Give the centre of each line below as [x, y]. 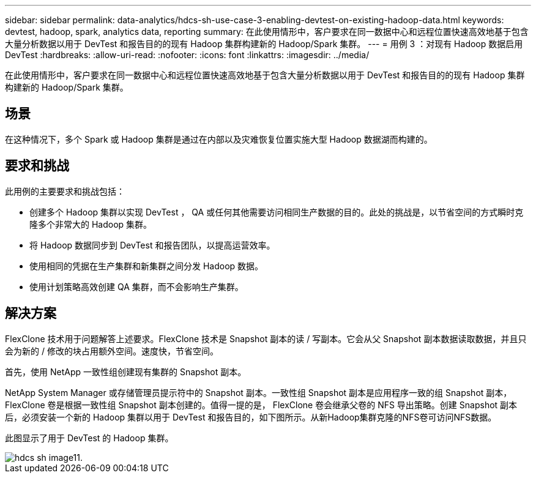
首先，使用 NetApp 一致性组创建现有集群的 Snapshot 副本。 [126, 372]
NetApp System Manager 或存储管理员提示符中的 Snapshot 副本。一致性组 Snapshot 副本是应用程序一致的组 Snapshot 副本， [259, 392]
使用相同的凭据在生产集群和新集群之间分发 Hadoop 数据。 [147, 266]
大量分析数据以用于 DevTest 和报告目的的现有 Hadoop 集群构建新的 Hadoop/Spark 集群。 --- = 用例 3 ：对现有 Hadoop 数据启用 [264, 44]
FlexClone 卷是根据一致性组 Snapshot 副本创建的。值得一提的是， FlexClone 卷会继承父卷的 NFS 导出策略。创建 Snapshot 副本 [261, 405]
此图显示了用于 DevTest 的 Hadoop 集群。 [89, 438]
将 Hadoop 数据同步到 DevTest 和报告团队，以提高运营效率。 [152, 245]
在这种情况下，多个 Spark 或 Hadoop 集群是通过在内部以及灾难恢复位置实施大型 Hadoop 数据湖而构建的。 [219, 139]
